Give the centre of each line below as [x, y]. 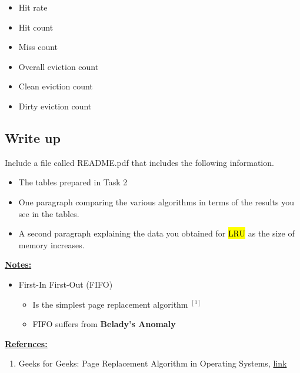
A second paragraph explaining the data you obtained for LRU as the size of [156, 233]
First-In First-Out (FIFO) [66, 284]
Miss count [38, 47]
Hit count [36, 27]
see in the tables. [49, 213]
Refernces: [26, 343]
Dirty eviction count [55, 106]
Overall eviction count [59, 66]
